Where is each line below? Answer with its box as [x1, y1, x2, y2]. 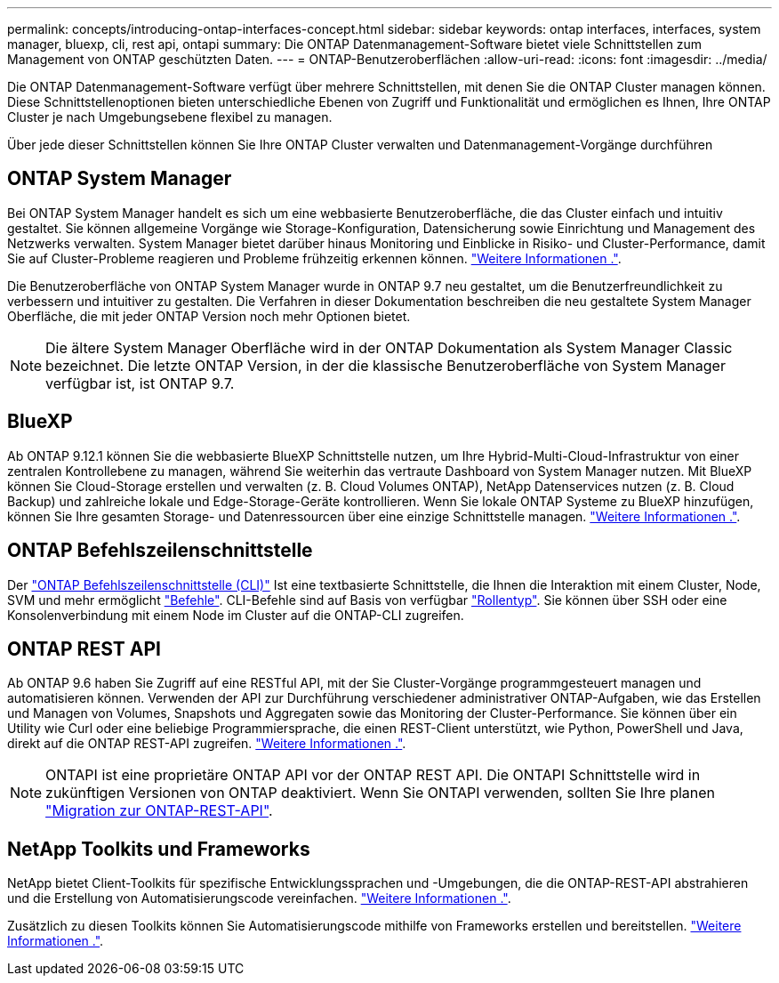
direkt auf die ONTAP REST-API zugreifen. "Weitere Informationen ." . [7, 736, 406, 752]
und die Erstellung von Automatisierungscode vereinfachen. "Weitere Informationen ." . [7, 890, 511, 906]
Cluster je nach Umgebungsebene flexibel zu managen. [7, 109, 333, 125]
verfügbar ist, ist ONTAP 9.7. [45, 374, 235, 392]
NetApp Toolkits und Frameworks [7, 837, 310, 860]
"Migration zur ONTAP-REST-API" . [45, 802, 273, 820]
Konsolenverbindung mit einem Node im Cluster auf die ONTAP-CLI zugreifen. [7, 607, 464, 623]
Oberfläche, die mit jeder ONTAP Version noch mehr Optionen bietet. [7, 308, 411, 324]
